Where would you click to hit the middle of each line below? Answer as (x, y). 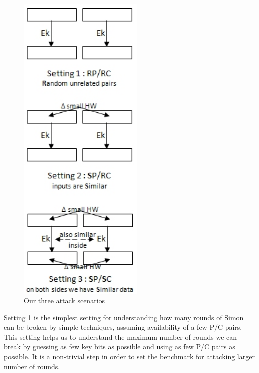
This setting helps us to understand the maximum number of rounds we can (121, 336)
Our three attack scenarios (65, 300)
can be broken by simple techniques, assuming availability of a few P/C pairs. (123, 327)
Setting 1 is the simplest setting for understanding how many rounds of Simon (124, 317)
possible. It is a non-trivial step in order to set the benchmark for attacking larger (129, 356)
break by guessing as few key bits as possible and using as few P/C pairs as (120, 346)
